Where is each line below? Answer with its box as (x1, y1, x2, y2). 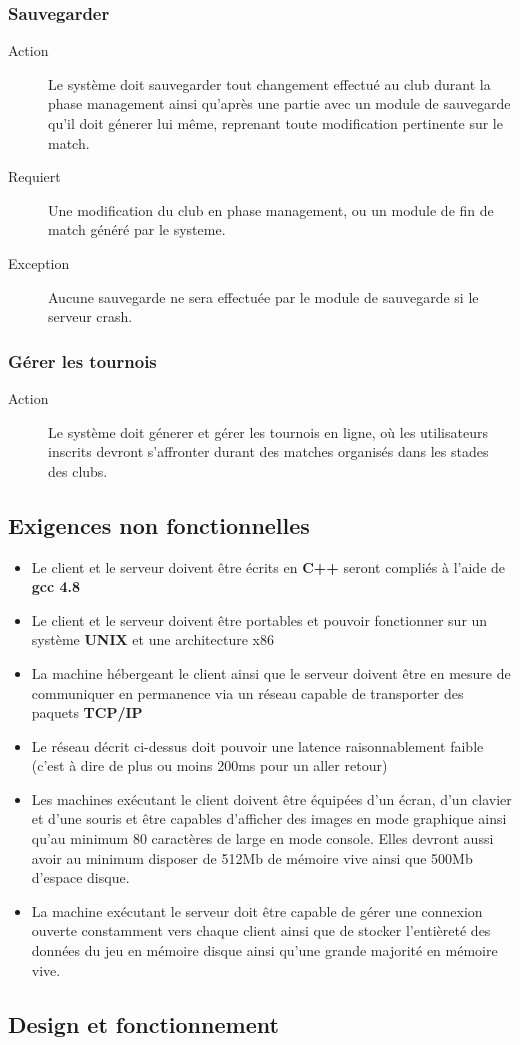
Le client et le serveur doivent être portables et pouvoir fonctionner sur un (31, 609, 488, 630)
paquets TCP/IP (31, 702, 143, 723)
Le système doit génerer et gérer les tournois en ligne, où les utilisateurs (48, 421, 488, 442)
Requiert (8, 166, 61, 187)
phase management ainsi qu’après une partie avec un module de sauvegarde (48, 93, 511, 114)
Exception (8, 252, 70, 273)
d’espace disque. (31, 867, 130, 888)
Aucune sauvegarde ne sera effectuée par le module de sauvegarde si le (48, 286, 479, 307)
